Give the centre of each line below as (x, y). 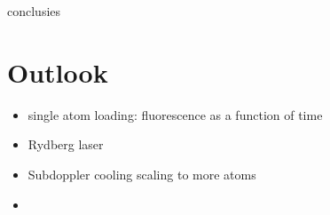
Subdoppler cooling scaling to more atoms (142, 174)
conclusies (34, 11)
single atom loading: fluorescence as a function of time (175, 114)
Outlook (58, 72)
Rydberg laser (66, 144)
